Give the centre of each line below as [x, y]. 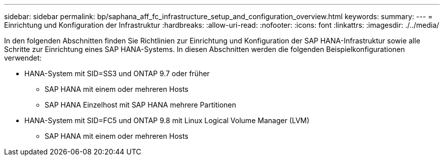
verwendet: [23, 58]
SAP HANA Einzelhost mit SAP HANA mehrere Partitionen [140, 105]
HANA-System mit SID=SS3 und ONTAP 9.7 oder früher [117, 73]
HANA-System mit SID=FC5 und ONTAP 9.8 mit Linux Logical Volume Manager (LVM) [167, 120]
